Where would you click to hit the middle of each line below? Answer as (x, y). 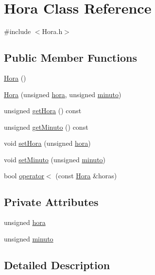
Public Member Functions (70, 58)
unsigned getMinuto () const (46, 127)
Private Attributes (51, 202)
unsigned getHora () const (43, 111)
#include (17, 31)
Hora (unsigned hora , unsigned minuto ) (63, 94)
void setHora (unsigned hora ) (47, 143)
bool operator (24, 176)
